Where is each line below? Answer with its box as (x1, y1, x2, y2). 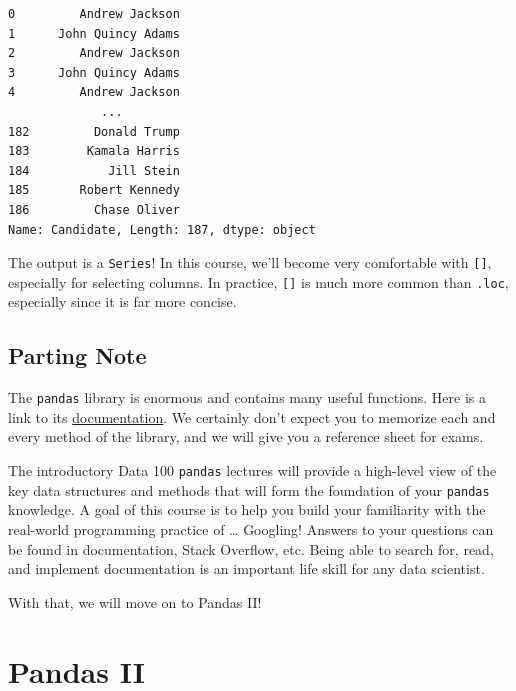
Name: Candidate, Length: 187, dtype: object (8, 222, 316, 237)
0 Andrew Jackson (8, 7, 180, 21)
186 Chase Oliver (8, 202, 180, 217)
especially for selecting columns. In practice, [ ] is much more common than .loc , (8, 271, 509, 292)
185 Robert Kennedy (8, 183, 180, 198)
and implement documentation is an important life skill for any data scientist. (8, 558, 485, 579)
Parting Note (8, 340, 147, 371)
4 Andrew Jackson (8, 85, 180, 100)
